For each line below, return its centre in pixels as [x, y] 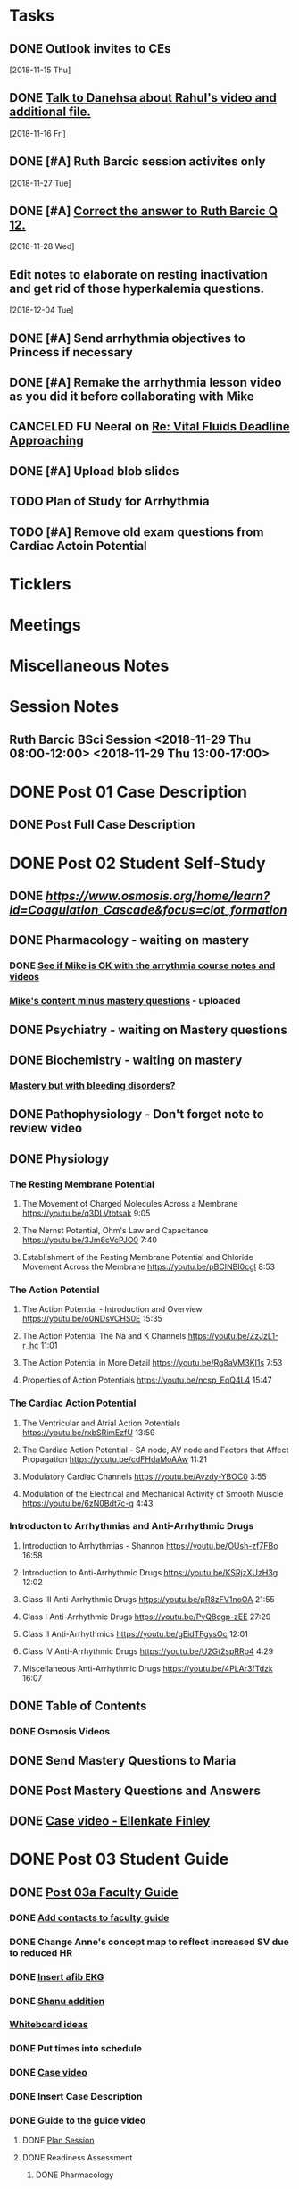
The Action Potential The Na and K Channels [104, 1336]
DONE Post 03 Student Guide [119, 1859]
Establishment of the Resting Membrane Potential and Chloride [137, 1257]
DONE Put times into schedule [76, 2049]
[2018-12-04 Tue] [42, 310]
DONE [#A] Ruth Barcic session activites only [137, 162]
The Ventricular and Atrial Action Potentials [101, 1423]
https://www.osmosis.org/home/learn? [158, 895]
